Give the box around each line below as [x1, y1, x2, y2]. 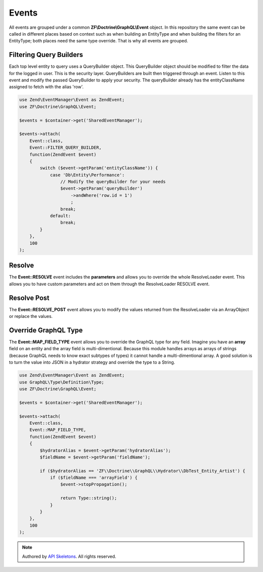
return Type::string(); [60, 495, 117, 501]
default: [50, 213, 71, 219]
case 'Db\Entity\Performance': [50, 172, 125, 178]
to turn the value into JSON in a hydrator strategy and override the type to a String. [9, 359, 175, 365]
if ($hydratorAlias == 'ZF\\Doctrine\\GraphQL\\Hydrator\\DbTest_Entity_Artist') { [39, 468, 245, 473]
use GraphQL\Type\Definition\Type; [19, 379, 104, 385]
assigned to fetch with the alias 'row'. [9, 84, 84, 90]
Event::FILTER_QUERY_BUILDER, [29, 145, 102, 151]
